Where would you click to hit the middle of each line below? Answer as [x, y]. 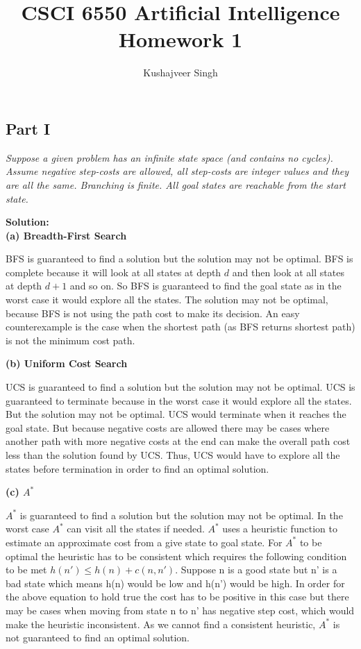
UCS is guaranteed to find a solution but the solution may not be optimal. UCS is [180, 387]
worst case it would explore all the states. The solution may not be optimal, [167, 300]
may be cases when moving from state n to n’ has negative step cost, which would [180, 610]
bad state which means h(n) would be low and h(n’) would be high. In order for [175, 583]
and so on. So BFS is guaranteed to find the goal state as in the [205, 286]
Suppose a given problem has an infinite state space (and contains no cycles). [169, 157]
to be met [26, 570]
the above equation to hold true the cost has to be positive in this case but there [177, 597]
